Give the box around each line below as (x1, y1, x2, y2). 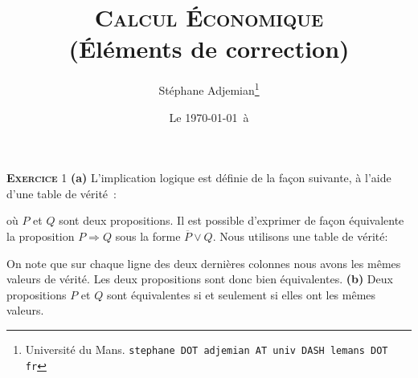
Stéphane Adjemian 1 (158, 79, 260, 98)
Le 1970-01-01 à (169, 108, 249, 125)
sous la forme (115, 227, 181, 244)
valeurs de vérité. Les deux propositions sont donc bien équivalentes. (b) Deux (6, 270, 393, 287)
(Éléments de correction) (68, 32, 350, 65)
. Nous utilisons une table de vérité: (212, 227, 388, 244)
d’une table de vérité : (6, 185, 117, 201)
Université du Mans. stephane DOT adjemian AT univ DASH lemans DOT (25, 340, 388, 357)
